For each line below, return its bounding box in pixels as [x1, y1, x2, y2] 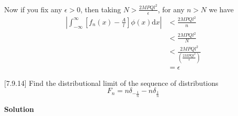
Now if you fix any [4, 4, 62, 14]
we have [209, 4, 234, 14]
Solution [4, 103, 34, 114]
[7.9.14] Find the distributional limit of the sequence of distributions [4, 77, 219, 88]
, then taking [80, 4, 121, 14]
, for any [157, 4, 185, 14]
